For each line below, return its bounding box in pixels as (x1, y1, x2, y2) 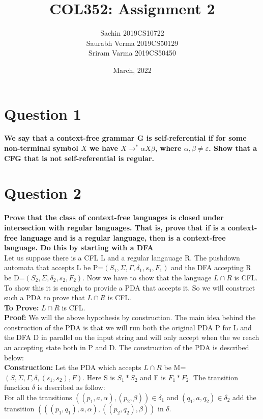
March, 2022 (113, 64, 152, 75)
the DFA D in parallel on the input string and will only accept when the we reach (4, 332, 259, 343)
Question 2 (4, 182, 81, 203)
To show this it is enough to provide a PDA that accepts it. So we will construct (4, 282, 255, 293)
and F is (140, 372, 166, 382)
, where (155, 143, 182, 153)
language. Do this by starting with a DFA (4, 242, 154, 253)
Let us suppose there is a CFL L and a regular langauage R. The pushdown (4, 252, 240, 263)
